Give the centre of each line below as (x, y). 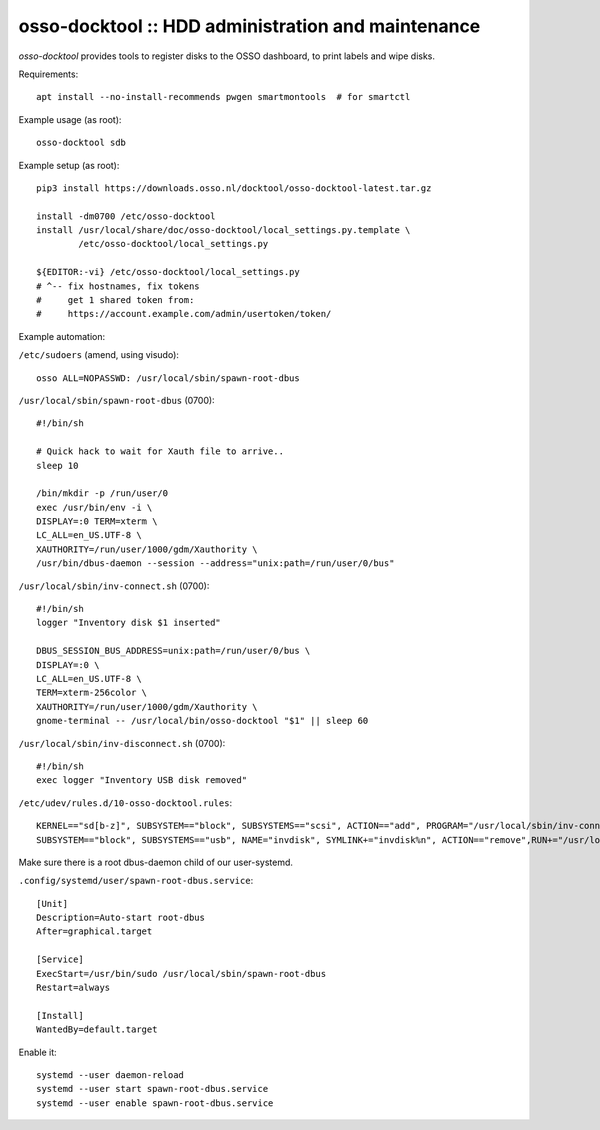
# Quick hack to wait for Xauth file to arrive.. (160, 451)
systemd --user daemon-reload (110, 1074)
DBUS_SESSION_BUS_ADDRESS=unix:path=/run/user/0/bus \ (173, 651)
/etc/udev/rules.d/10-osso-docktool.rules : (125, 802)
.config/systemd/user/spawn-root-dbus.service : (136, 881)
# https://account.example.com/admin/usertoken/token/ (184, 314)
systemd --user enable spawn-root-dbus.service (155, 1103)
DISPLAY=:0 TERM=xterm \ (97, 521)
